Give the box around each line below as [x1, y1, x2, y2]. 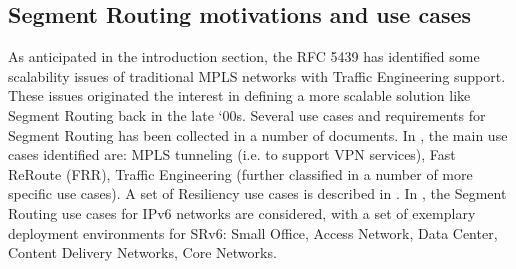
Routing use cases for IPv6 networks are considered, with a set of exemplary [8, 202, 476, 223]
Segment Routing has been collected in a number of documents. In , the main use [8, 124, 508, 145]
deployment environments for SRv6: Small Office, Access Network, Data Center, [8, 222, 498, 243]
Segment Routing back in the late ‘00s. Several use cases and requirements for [8, 104, 486, 125]
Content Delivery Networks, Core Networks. [8, 242, 277, 263]
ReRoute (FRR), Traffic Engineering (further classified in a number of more [8, 163, 473, 184]
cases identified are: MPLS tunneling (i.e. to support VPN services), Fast [8, 144, 456, 165]
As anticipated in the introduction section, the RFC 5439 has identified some [8, 46, 480, 67]
